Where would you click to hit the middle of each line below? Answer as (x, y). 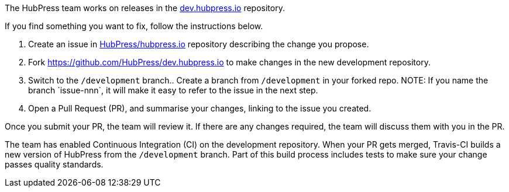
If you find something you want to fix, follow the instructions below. (134, 26)
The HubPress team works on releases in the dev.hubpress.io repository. (145, 8)
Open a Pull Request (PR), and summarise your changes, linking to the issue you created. (200, 108)
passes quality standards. (54, 164)
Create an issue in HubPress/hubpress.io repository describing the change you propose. (199, 44)
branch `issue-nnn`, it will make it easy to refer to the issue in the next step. (173, 90)
